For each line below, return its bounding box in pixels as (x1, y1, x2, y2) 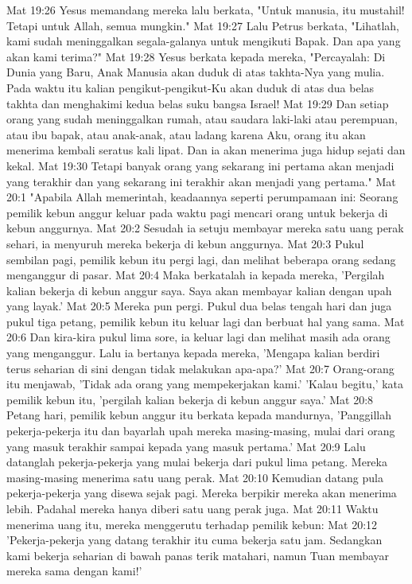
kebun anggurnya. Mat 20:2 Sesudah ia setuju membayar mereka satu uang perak (6, 220, 404, 236)
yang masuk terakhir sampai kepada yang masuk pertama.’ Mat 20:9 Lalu (6, 438, 366, 454)
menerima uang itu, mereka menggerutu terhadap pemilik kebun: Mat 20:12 (6, 516, 378, 532)
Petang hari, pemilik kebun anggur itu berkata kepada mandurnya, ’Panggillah (6, 407, 392, 423)
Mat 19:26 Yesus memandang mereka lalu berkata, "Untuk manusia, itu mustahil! (6, 2, 405, 18)
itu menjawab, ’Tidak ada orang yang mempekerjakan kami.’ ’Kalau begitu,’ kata (6, 376, 404, 392)
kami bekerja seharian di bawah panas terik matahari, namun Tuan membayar (6, 547, 390, 563)
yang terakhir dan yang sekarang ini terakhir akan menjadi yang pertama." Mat (6, 173, 396, 189)
